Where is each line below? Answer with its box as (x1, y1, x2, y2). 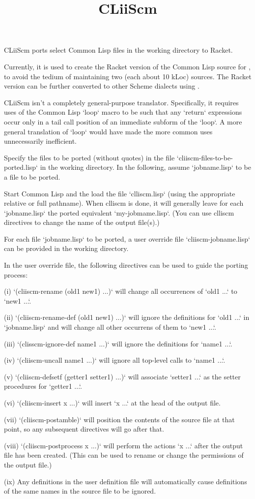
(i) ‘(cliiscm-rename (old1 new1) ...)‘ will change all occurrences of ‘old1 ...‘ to (4, 286, 237, 296)
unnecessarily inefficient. (4, 136, 77, 146)
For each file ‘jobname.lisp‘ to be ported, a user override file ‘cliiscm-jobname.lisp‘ (4, 233, 250, 244)
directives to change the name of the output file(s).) (4, 217, 160, 227)
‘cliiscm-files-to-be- (176, 152, 233, 162)
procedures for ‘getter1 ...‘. (4, 381, 82, 391)
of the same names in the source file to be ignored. (4, 486, 156, 496)
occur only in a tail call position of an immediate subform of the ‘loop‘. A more (4, 116, 242, 126)
